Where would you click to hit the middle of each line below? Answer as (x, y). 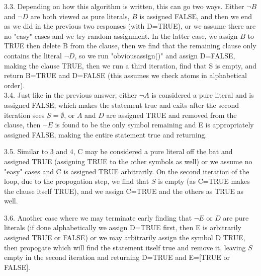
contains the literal (33, 55)
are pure (236, 217)
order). (15, 85)
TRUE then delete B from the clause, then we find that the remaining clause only (130, 46)
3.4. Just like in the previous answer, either (71, 95)
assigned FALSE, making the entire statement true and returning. (106, 134)
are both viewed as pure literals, (80, 16)
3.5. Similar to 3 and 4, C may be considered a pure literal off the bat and (118, 151)
